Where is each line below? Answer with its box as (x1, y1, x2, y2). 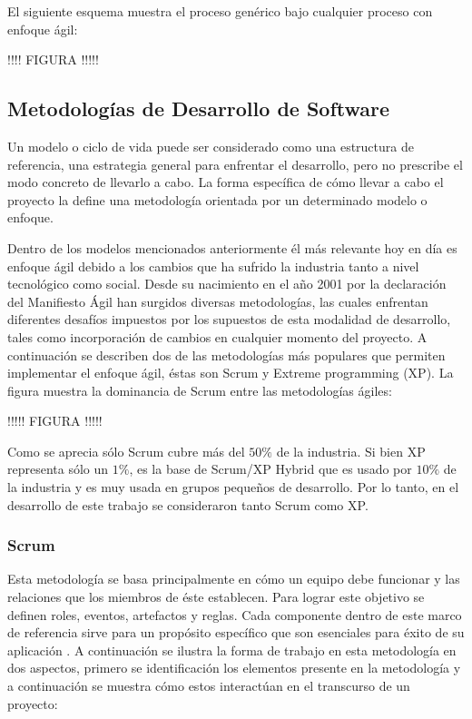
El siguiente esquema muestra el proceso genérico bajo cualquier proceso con (7, 2, 433, 20)
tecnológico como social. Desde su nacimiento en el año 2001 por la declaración (7, 274, 447, 293)
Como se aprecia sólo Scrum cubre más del (7, 441, 245, 460)
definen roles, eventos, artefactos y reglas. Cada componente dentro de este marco (7, 605, 462, 624)
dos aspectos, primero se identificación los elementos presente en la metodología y (7, 658, 461, 677)
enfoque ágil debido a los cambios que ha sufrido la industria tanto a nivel (7, 256, 419, 275)
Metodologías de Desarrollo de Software (7, 94, 390, 123)
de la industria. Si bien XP (276, 441, 426, 460)
